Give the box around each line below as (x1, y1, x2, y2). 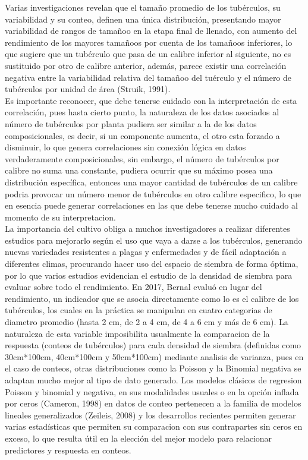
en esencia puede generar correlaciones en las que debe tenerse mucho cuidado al (5, 199, 298, 212)
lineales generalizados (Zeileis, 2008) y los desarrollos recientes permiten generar (5, 408, 296, 421)
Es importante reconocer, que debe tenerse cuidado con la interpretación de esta (5, 94, 297, 106)
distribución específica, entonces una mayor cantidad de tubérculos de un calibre (5, 175, 298, 188)
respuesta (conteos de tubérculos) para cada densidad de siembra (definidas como (5, 339, 301, 351)
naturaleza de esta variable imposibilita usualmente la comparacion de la (5, 327, 270, 339)
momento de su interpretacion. (5, 210, 116, 223)
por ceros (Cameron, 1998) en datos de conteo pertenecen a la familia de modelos (5, 397, 301, 409)
